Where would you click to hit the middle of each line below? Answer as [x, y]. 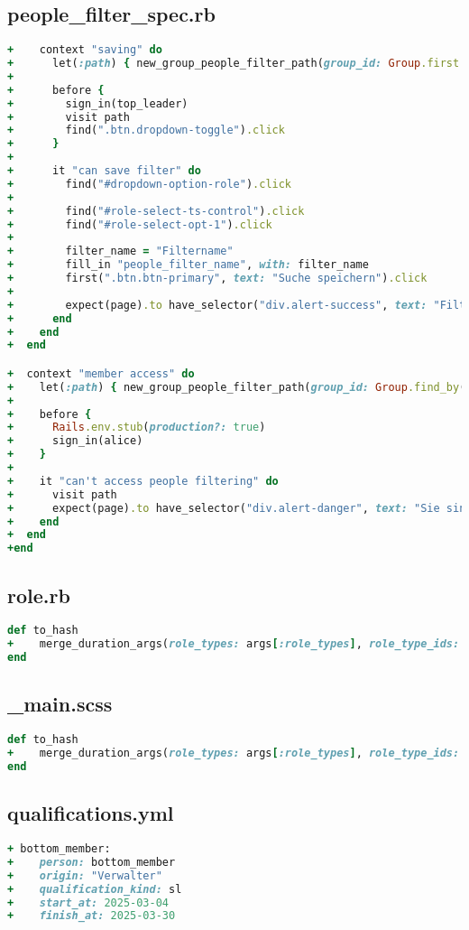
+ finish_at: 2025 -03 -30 [92, 916]
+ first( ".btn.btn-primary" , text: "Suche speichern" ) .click [217, 279]
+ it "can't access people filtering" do [143, 481]
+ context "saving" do [85, 50]
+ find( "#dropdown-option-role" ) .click [150, 184]
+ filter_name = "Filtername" [120, 251]
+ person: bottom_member [92, 862]
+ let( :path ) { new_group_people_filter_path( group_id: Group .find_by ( [237, 387]
